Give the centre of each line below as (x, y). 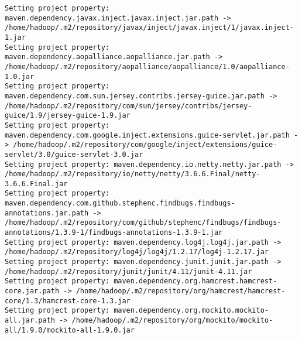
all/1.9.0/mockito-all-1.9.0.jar (70, 330)
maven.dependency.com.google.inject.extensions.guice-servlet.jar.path (147, 135)
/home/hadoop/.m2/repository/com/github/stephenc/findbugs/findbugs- (143, 223)
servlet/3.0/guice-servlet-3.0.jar (74, 154)
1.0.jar (20, 76)
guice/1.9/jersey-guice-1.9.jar (68, 116)
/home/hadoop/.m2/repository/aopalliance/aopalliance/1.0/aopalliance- (147, 66)
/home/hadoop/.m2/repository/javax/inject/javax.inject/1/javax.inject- (149, 28)
